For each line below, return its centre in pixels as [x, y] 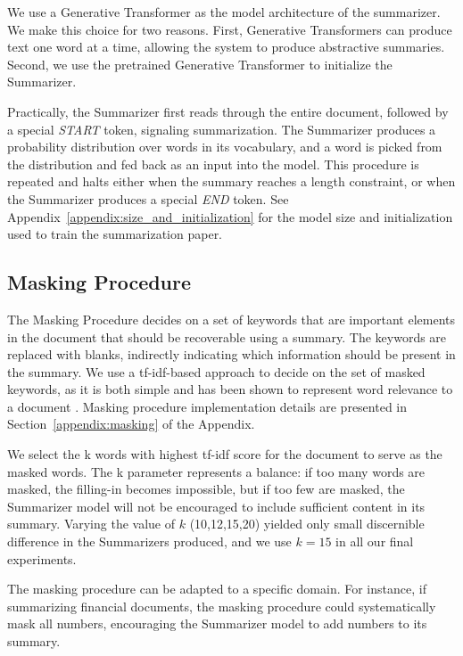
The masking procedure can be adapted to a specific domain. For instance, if [217, 589]
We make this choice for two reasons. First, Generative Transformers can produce [230, 29]
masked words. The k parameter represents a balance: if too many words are [216, 471]
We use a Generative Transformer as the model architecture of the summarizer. [224, 12]
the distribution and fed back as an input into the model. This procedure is [213, 164]
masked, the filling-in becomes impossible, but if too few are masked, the [206, 489]
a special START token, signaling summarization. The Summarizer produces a [222, 129]
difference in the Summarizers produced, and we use [149, 541]
